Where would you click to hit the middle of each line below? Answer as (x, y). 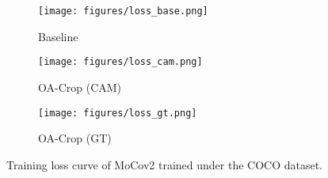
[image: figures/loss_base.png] (123, 11)
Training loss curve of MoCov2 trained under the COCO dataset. (165, 164)
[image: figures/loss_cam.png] (120, 62)
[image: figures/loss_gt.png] (118, 113)
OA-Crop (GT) (75, 138)
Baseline (58, 36)
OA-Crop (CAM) (80, 87)
